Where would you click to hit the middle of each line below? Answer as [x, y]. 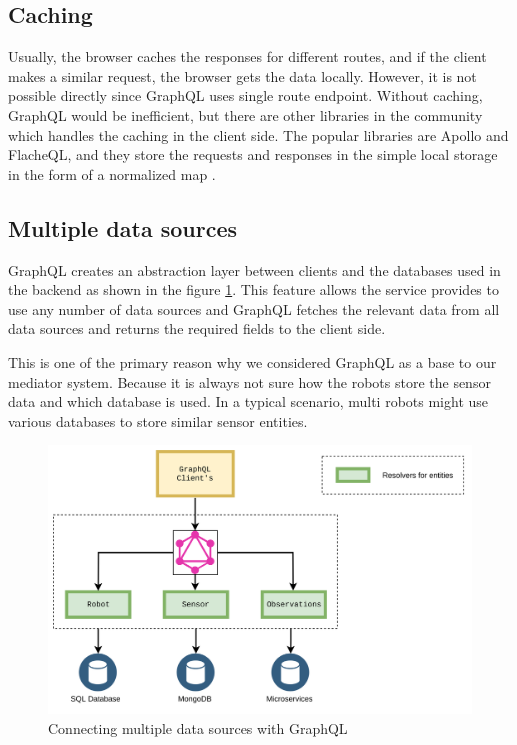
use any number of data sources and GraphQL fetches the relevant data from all [254, 308]
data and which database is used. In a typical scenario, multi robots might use [248, 401]
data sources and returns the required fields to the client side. [197, 328]
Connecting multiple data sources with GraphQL [198, 727]
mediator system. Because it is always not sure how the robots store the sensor [249, 381]
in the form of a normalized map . [112, 173]
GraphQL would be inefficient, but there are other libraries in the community [245, 114]
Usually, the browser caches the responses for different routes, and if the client [247, 56]
